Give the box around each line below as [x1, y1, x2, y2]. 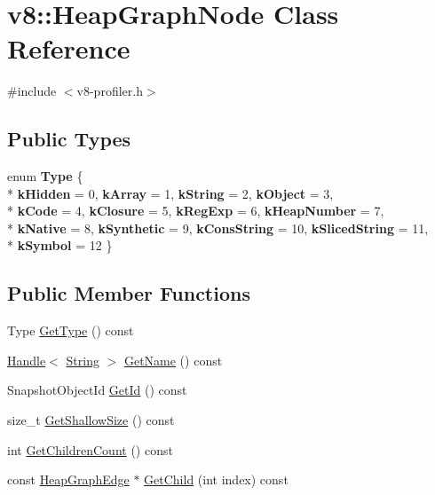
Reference [7, 30, 130, 67]
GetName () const [123, 350, 223, 369]
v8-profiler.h [76, 82, 143, 100]
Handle [7, 350, 46, 369]
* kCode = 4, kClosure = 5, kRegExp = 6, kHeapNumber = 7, [7, 201, 384, 220]
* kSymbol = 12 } [7, 236, 113, 255]
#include [7, 82, 57, 100]
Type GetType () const [7, 321, 134, 340]
